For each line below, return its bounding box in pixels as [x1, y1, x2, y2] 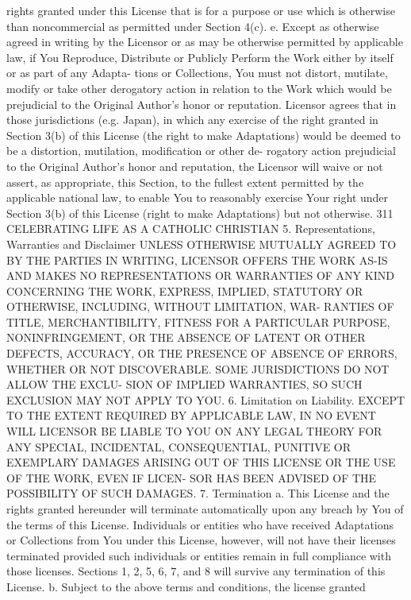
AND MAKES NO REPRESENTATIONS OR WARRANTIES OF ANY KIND [6, 267, 394, 284]
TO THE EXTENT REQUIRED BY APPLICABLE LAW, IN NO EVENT [6, 407, 376, 424]
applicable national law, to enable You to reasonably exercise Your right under [6, 189, 389, 206]
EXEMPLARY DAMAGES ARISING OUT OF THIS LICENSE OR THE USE [6, 454, 396, 470]
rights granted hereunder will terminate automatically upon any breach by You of [6, 501, 404, 517]
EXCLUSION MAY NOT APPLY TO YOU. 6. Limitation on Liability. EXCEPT [6, 391, 405, 408]
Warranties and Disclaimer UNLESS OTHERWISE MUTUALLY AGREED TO [6, 235, 397, 252]
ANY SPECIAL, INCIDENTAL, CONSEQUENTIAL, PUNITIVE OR [6, 438, 351, 455]
